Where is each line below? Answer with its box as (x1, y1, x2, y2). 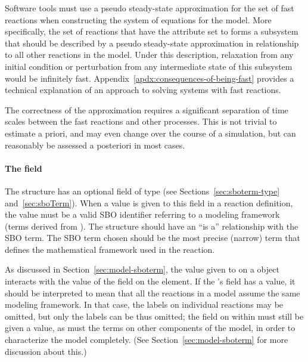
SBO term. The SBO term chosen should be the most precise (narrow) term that (5, 231, 300, 244)
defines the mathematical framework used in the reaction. (5, 243, 215, 255)
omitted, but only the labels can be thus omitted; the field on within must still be (5, 310, 304, 322)
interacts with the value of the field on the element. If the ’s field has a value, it (5, 275, 295, 287)
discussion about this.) (5, 345, 87, 357)
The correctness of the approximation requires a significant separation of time (5, 103, 288, 116)
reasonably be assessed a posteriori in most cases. (5, 138, 185, 151)
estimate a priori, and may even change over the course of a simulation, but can (5, 126, 296, 139)
